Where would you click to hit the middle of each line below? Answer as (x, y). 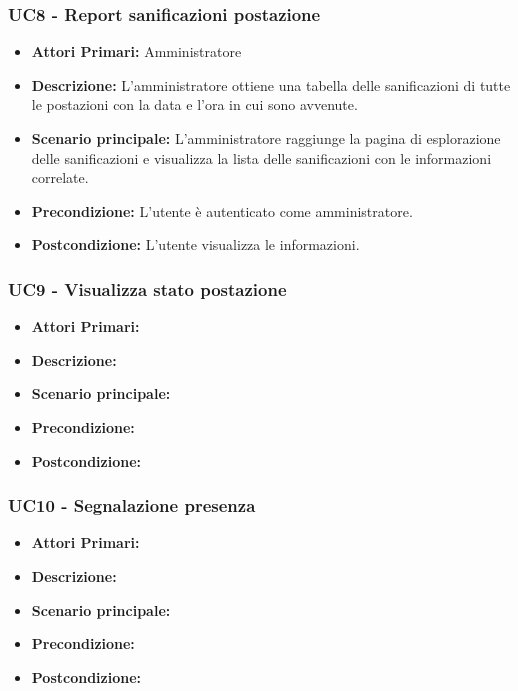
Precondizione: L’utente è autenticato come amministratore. (222, 210)
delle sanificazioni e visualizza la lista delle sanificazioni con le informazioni (261, 157)
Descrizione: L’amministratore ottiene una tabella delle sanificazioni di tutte (271, 84)
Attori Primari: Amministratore (136, 51)
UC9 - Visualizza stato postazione (147, 288)
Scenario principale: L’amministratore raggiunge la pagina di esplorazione (266, 138)
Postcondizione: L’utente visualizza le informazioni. (195, 244)
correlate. (60, 177)
